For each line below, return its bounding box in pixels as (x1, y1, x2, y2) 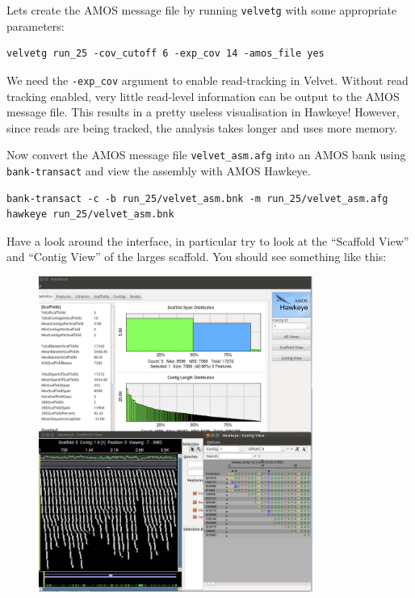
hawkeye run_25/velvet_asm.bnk (6, 208, 174, 221)
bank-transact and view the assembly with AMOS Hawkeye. (6, 162, 311, 179)
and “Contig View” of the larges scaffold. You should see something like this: (6, 248, 387, 265)
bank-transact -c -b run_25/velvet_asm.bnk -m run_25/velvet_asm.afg (6, 192, 388, 204)
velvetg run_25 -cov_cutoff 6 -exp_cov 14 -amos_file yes (6, 48, 325, 60)
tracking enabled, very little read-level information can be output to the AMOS (6, 87, 400, 104)
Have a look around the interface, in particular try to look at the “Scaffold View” (6, 232, 409, 249)
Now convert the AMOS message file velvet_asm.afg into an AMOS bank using (6, 146, 406, 163)
